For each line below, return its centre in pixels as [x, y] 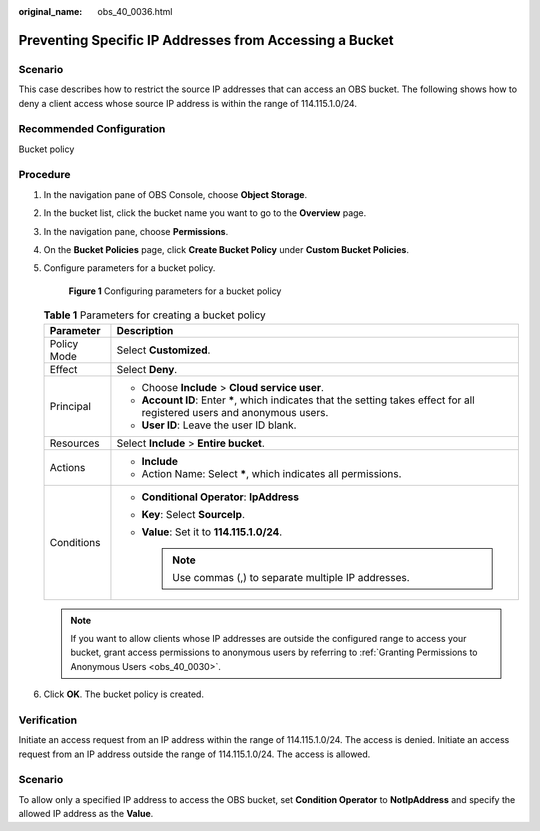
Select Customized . [163, 350]
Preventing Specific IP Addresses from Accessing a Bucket [206, 40]
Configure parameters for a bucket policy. [129, 268]
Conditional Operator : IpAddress [220, 497]
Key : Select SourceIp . [193, 514]
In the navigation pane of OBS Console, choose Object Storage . [175, 194]
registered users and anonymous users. [235, 412]
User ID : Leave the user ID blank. [219, 425]
